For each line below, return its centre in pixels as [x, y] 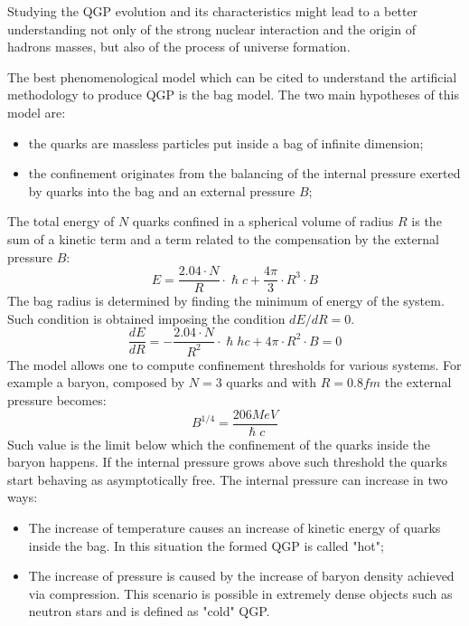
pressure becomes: [57, 399]
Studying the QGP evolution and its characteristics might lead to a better [213, 11]
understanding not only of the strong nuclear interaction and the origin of [211, 28]
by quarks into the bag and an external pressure [162, 190]
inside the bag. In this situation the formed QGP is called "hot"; [206, 545]
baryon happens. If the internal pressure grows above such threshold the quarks [227, 462]
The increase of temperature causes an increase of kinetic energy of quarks [234, 527]
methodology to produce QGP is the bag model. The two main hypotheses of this [233, 95]
